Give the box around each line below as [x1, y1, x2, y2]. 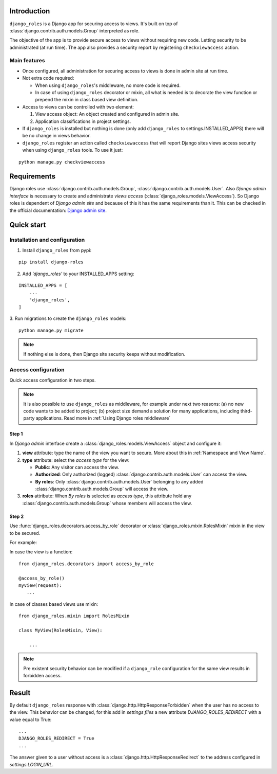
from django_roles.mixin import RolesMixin [18, 613, 130, 619]
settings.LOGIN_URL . [9, 761, 54, 767]
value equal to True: [9, 716, 52, 723]
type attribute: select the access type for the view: [22, 457, 130, 463]
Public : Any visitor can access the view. [35, 464, 120, 470]
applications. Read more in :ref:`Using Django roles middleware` [35, 415, 171, 421]
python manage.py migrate [18, 327, 84, 333]
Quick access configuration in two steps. [9, 377, 96, 383]
